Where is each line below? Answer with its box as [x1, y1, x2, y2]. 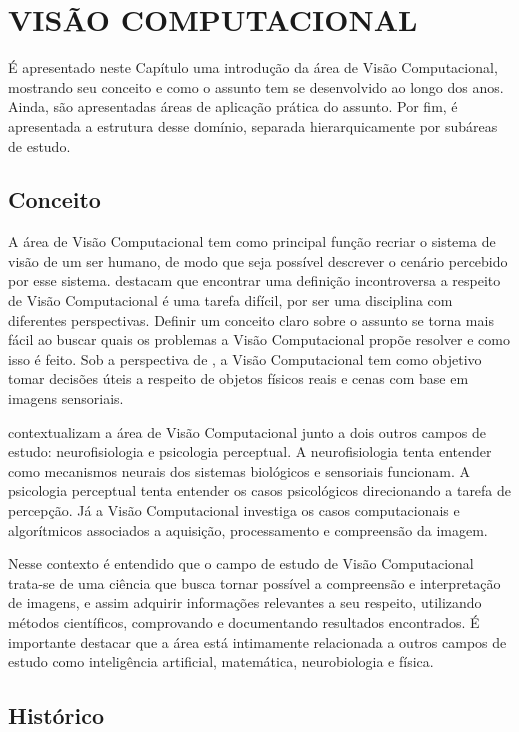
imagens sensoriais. [8, 388, 124, 409]
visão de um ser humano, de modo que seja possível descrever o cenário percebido [8, 250, 508, 271]
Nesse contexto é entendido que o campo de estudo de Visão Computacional [8, 553, 474, 574]
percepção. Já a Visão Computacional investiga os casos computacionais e [8, 500, 460, 521]
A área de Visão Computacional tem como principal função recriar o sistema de [8, 231, 496, 252]
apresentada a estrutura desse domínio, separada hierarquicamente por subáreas [8, 115, 498, 136]
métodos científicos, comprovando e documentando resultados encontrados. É [8, 611, 480, 632]
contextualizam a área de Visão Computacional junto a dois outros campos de [8, 421, 486, 442]
